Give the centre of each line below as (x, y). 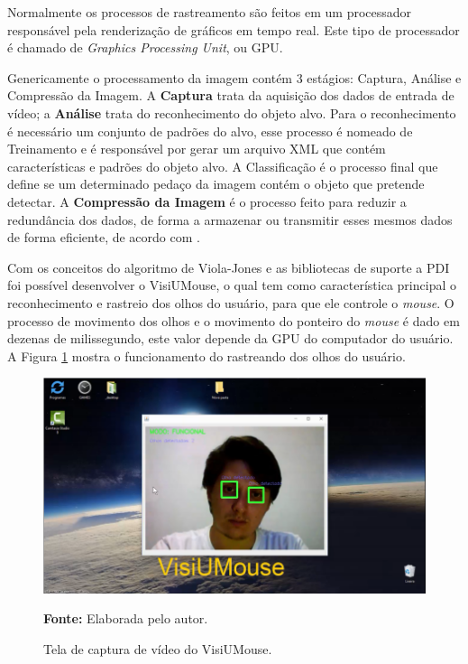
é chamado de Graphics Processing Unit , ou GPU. (145, 47)
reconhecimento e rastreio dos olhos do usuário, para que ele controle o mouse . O (231, 302)
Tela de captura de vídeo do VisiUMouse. (158, 648)
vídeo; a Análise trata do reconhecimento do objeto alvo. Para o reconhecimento (232, 112)
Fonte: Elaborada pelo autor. (126, 618)
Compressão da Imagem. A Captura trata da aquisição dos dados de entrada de (231, 95)
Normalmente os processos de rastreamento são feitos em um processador (210, 12)
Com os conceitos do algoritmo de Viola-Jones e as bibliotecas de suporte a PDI (229, 267)
